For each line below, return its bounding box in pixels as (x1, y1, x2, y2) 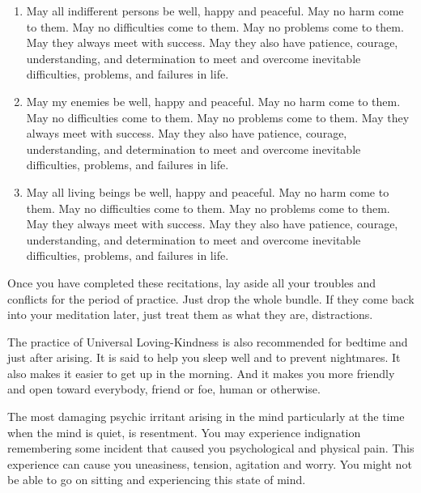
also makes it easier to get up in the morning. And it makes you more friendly (7, 364, 395, 381)
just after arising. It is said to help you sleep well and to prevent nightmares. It (7, 349, 401, 366)
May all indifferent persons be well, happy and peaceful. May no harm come (26, 2, 404, 19)
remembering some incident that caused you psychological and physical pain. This (7, 440, 415, 457)
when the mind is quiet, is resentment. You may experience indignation (7, 423, 361, 440)
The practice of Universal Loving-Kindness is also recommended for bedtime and (7, 333, 408, 350)
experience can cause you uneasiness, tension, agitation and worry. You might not (7, 455, 412, 472)
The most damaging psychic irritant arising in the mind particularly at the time (7, 408, 405, 425)
